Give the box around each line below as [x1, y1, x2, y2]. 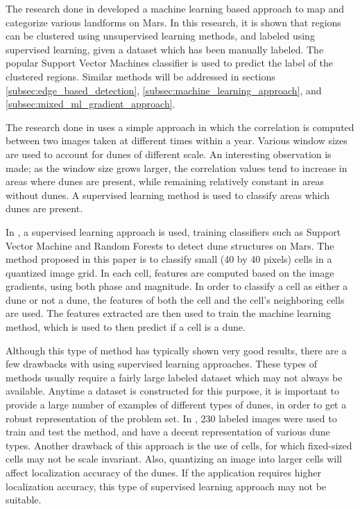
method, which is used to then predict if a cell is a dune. [6, 320, 246, 334]
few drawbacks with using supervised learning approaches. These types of [6, 356, 318, 371]
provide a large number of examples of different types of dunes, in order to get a [6, 397, 347, 412]
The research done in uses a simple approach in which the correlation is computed [6, 119, 354, 134]
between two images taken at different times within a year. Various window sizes [6, 133, 348, 148]
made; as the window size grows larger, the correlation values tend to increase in [6, 160, 348, 175]
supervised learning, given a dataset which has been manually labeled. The [6, 42, 324, 56]
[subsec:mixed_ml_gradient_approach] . [6, 96, 175, 111]
